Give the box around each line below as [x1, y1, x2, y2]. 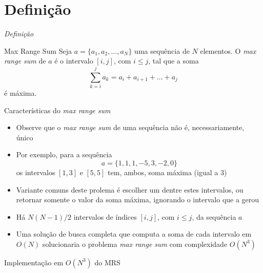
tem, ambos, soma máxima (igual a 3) [108, 167, 227, 177]
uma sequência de [134, 45, 190, 56]
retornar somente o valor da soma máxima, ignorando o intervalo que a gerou [16, 194, 259, 205]
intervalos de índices [73, 211, 137, 222]
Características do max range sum [4, 104, 111, 115]
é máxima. [4, 88, 37, 98]
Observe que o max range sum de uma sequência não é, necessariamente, [16, 122, 245, 133]
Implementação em [4, 257, 64, 267]
